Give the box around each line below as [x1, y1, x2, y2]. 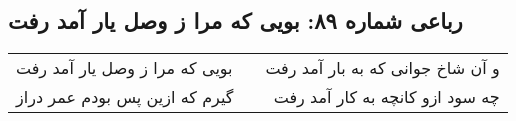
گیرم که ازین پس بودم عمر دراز [16, 85, 234, 109]
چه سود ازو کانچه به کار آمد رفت [273, 85, 500, 109]
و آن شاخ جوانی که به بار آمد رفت [265, 56, 500, 80]
